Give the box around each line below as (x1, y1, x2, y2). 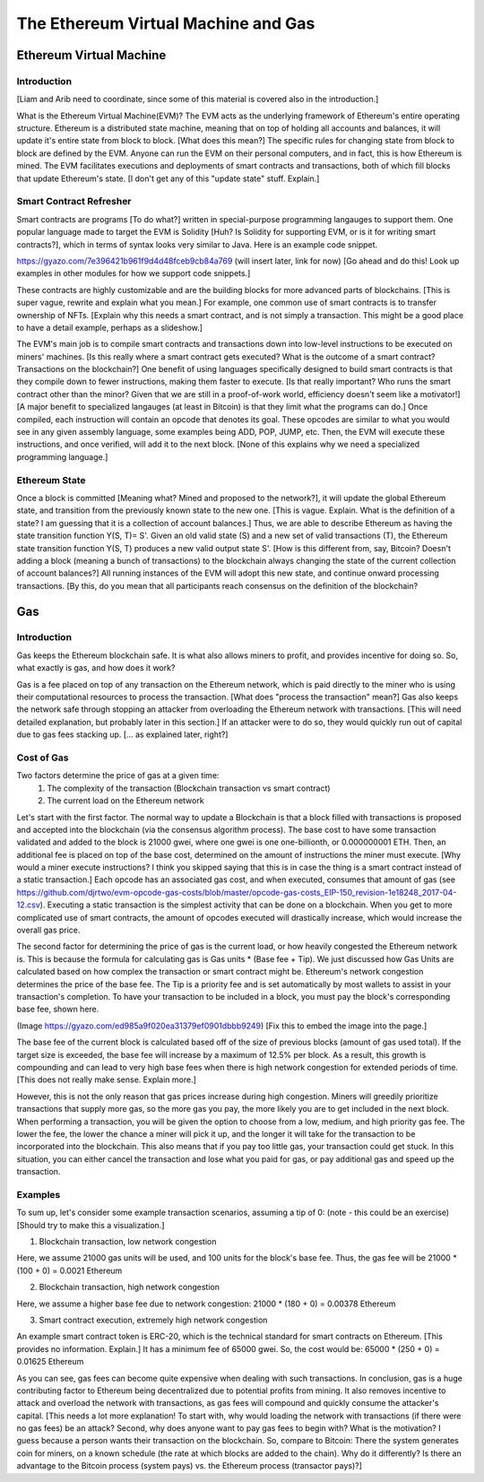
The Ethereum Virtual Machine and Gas (16, 13, 315, 33)
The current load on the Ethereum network (47, 795, 205, 806)
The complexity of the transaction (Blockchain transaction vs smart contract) (47, 783, 331, 793)
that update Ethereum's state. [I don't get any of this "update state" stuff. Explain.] (16, 173, 320, 184)
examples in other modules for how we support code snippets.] (16, 268, 251, 279)
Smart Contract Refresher (16, 195, 132, 208)
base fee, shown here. (16, 1004, 99, 1015)
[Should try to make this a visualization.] (16, 1219, 165, 1230)
